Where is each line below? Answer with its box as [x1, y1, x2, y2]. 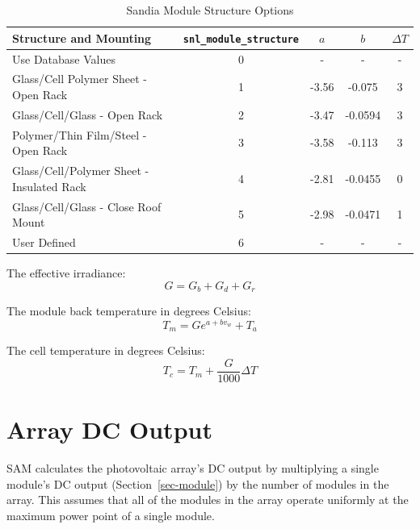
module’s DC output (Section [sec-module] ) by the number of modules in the [6, 475, 389, 492]
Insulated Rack [12, 177, 86, 194]
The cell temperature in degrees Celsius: [6, 342, 205, 359]
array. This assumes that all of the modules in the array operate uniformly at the [6, 491, 409, 508]
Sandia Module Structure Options [126, 2, 294, 18]
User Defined [12, 233, 76, 250]
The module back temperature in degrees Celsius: [6, 302, 251, 319]
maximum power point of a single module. [6, 506, 215, 523]
